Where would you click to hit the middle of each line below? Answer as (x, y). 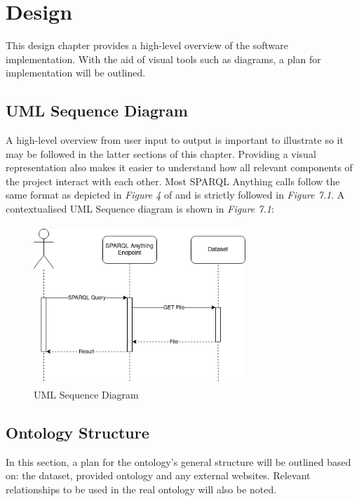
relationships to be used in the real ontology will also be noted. (141, 489)
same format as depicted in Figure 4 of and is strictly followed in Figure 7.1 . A (175, 195)
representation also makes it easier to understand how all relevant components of (179, 167)
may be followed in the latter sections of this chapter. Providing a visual (161, 153)
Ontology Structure (77, 433)
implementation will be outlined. (76, 73)
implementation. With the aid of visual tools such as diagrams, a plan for (163, 59)
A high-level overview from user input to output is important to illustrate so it (175, 140)
